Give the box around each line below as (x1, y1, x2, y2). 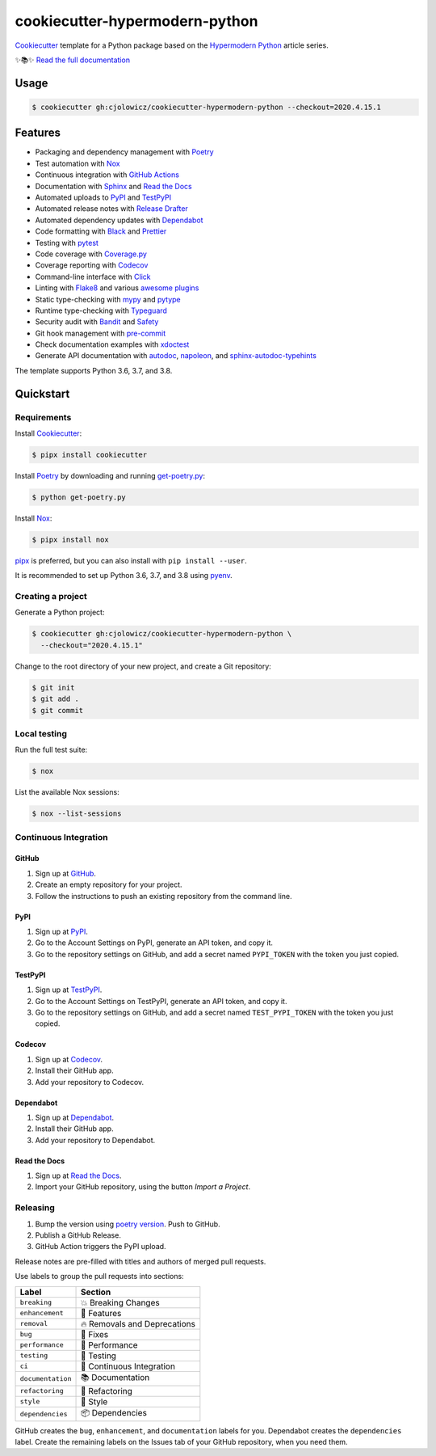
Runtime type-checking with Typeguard (35, 306, 167, 315)
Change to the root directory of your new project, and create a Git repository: (15, 661, 272, 671)
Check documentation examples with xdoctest (35, 340, 190, 349)
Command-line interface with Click (35, 272, 151, 281)
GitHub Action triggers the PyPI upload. (35, 1242, 166, 1251)
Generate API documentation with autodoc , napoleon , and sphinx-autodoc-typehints (35, 351, 317, 361)
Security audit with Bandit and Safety (35, 317, 159, 327)
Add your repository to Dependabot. (35, 1135, 156, 1145)
